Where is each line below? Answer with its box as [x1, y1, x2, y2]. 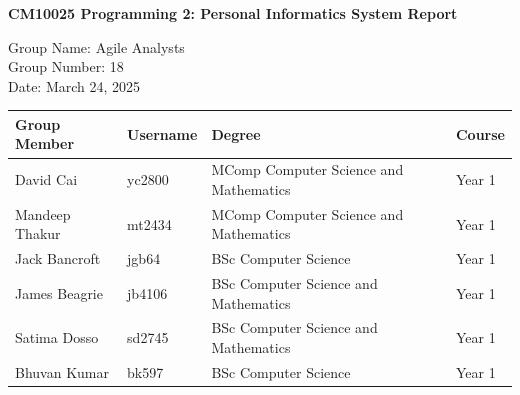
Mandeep [15, 203, 71, 224]
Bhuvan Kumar [15, 361, 109, 382]
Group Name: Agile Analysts [8, 36, 185, 57]
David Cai [15, 169, 78, 190]
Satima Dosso [15, 327, 99, 348]
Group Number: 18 [8, 56, 124, 77]
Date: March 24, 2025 [8, 75, 141, 96]
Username [127, 123, 198, 144]
